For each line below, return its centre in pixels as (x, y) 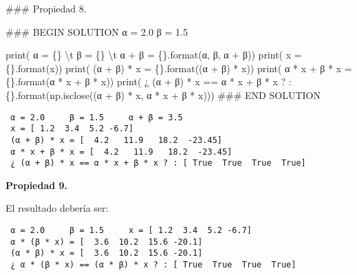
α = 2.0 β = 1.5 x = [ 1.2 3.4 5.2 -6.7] (131, 231)
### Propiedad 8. (46, 8)
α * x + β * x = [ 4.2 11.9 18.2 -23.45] (121, 152)
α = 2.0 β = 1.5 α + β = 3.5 (97, 117)
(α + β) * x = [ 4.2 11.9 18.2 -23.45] (116, 140)
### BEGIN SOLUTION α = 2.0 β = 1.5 (97, 31)
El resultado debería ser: (57, 208)
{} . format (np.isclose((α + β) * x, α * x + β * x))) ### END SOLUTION (163, 95)
